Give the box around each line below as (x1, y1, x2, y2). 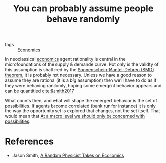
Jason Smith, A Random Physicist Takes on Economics (12, 152, 124, 159)
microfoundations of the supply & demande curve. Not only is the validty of (5, 61, 159, 67)
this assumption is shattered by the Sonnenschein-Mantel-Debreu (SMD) (5, 67, 154, 73)
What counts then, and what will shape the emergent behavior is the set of (5, 98, 157, 104)
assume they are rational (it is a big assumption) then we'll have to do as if (5, 77, 157, 83)
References (5, 136, 54, 147)
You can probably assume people (13, 3, 154, 14)
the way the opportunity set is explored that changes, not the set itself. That (5, 108, 160, 114)
